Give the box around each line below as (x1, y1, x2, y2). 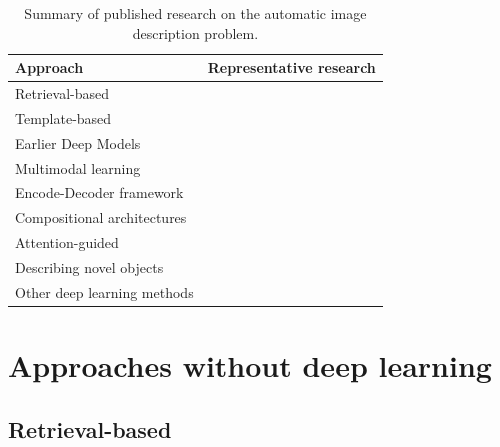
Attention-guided (15, 232, 119, 253)
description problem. (132, 22, 259, 43)
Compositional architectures (15, 207, 187, 228)
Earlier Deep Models (15, 132, 141, 153)
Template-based (15, 107, 112, 128)
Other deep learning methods (15, 281, 194, 302)
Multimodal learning (15, 157, 141, 178)
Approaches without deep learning (8, 345, 492, 386)
